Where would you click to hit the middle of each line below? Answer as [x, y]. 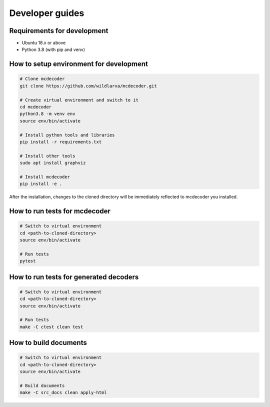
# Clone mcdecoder [42, 79]
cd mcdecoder [36, 107]
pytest [28, 261]
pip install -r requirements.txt [61, 142]
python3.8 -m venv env [47, 114]
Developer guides [47, 13]
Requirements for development [59, 31]
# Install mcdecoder [45, 177]
